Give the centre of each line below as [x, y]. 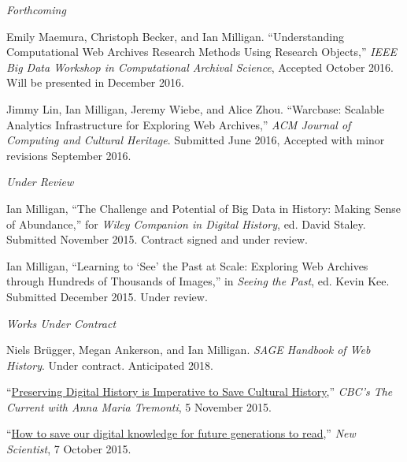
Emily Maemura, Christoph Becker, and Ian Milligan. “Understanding [175, 36]
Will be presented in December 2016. [95, 82]
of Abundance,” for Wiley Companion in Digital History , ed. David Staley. [186, 224]
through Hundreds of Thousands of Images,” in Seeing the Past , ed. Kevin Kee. [198, 281]
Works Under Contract [61, 323]
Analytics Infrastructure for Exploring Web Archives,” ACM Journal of [179, 124]
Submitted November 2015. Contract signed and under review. [157, 239]
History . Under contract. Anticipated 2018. [110, 365]
